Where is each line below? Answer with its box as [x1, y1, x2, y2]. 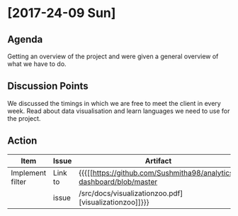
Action [7, 135, 38, 147]
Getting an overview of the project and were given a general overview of [7, 52, 219, 60]
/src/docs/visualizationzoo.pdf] [79, 188, 183, 198]
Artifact [144, 156, 172, 166]
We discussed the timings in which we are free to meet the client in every [7, 99, 221, 107]
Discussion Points [7, 80, 89, 92]
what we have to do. [7, 60, 67, 68]
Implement [11, 168, 47, 178]
